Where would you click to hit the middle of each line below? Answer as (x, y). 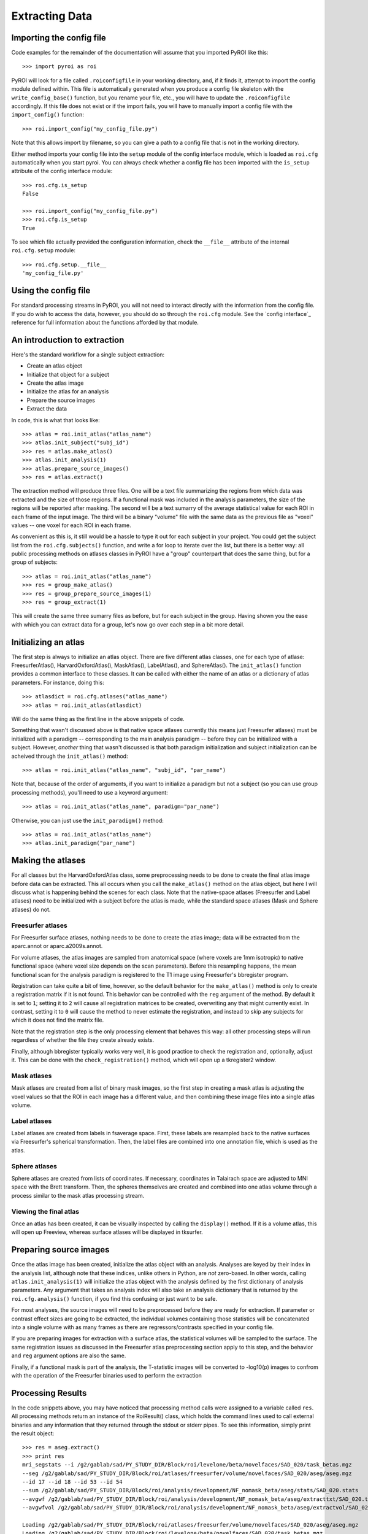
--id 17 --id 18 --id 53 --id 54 (72, 1482)
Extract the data (47, 409)
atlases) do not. (31, 909)
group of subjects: (34, 562)
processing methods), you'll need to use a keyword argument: (90, 792)
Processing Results (49, 1393)
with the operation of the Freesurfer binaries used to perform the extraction (107, 1375)
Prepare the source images (61, 400)
